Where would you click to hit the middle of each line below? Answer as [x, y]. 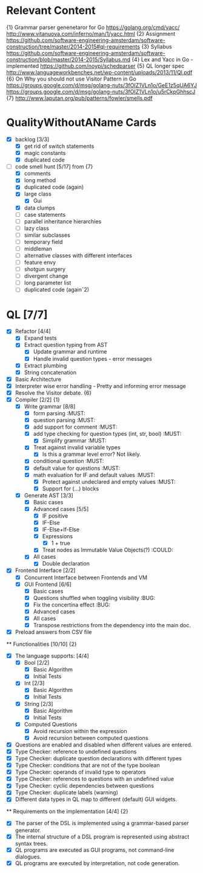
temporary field [43, 242]
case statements [45, 214]
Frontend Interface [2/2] [45, 570]
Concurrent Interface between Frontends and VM [85, 577]
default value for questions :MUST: [77, 468]
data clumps [40, 208]
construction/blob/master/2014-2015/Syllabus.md [68, 59]
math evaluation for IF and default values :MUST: [94, 475]
